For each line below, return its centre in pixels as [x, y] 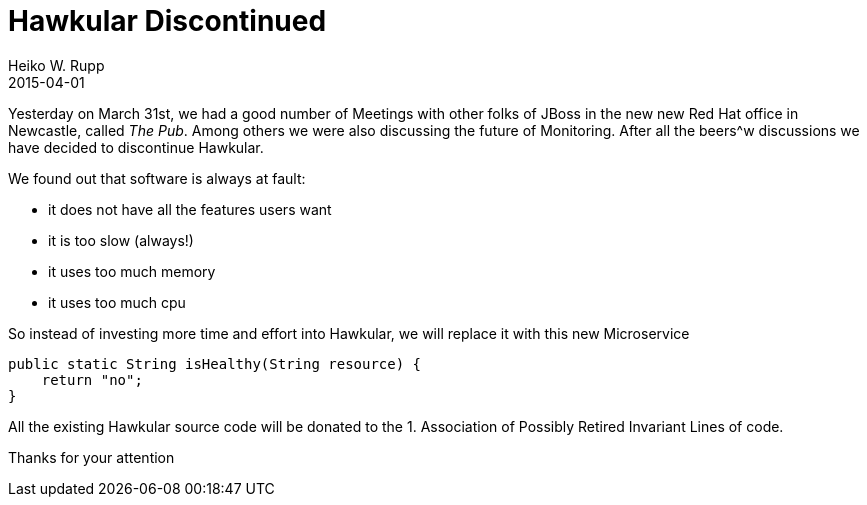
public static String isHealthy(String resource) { [215, 363]
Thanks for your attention [91, 457]
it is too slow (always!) [121, 240]
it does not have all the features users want [190, 209]
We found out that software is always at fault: [157, 178]
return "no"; [92, 379]
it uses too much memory [132, 271]
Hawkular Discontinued [167, 21]
